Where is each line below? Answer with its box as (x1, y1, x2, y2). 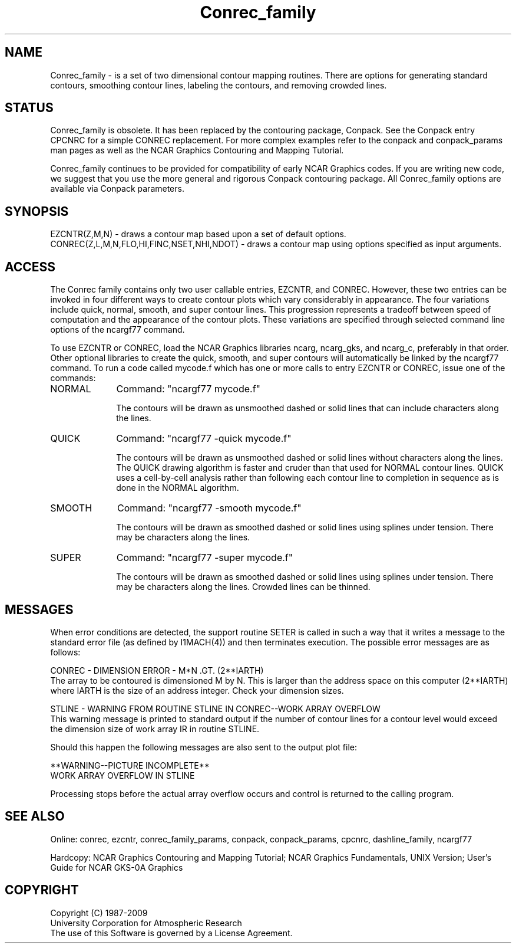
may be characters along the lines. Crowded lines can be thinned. (116, 582, 371, 592)
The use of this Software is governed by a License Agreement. (50, 927, 293, 938)
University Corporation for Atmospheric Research (50, 917, 242, 928)
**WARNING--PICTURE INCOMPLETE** (50, 760, 210, 770)
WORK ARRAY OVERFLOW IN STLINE (50, 770, 195, 780)
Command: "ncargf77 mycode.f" (116, 383, 260, 395)
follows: (50, 647, 81, 657)
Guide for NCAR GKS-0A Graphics (50, 862, 183, 872)
